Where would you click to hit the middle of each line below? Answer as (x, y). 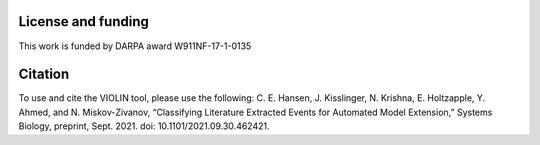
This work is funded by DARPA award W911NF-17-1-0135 (135, 46)
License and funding (84, 21)
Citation (44, 74)
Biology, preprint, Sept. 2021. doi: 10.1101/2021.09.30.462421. (144, 126)
